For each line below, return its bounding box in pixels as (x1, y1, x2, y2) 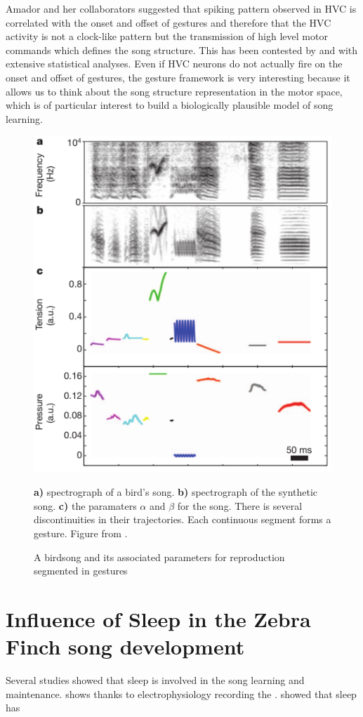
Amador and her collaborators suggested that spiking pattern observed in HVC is (6, 1, 357, 15)
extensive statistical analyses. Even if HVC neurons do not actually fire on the (6, 56, 343, 71)
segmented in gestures (34, 563, 128, 578)
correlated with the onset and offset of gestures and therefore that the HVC (6, 15, 331, 29)
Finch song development (6, 632, 245, 661)
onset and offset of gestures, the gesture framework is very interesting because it (6, 70, 350, 84)
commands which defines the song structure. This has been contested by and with (6, 42, 358, 57)
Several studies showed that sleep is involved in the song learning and (6, 673, 305, 688)
